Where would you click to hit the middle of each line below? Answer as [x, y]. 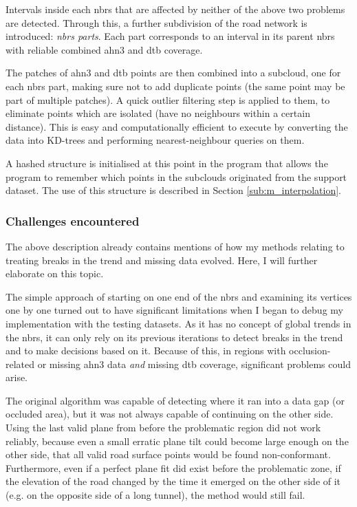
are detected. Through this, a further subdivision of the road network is [156, 22]
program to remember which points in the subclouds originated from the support [176, 176]
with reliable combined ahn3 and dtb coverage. [104, 49]
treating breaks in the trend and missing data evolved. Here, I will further [162, 260]
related [20, 364]
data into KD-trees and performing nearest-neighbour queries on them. [155, 140]
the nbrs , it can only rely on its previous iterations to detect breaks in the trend [174, 337]
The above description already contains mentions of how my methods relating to [175, 246]
